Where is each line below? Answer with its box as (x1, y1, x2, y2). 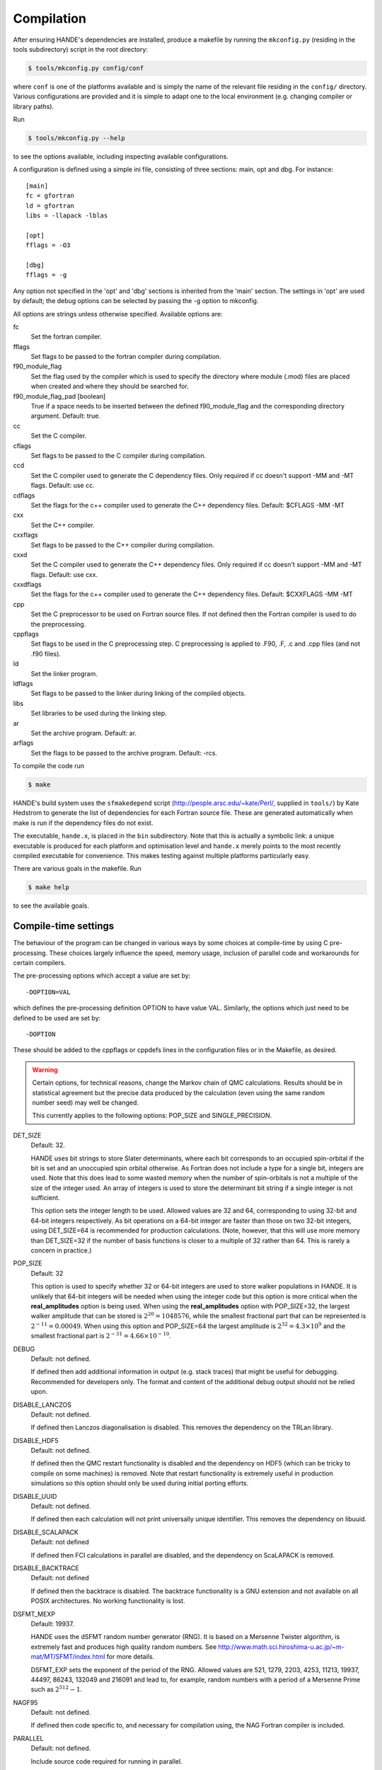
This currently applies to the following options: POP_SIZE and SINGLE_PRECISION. (32, 1112, 272, 1120)
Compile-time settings (13, 920, 115, 932)
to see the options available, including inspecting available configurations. (13, 152, 229, 161)
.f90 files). (30, 649, 62, 658)
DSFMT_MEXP (13, 1609, 56, 1618)
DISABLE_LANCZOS (13, 1400, 72, 1409)
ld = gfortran (25, 202, 74, 210)
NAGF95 (13, 1698, 38, 1706)
